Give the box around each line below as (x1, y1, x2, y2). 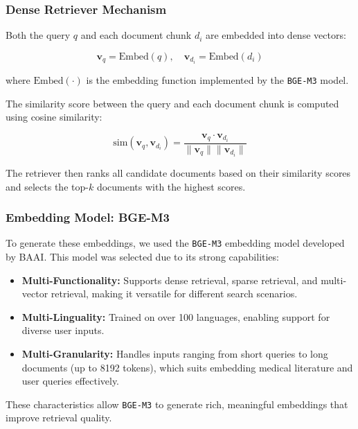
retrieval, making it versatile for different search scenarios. (51, 286, 298, 301)
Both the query (6, 28, 71, 42)
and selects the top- (6, 179, 89, 193)
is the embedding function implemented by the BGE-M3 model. (86, 72, 349, 87)
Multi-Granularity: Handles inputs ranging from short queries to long (21, 347, 328, 360)
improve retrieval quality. (6, 410, 112, 425)
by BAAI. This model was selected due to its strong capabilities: (6, 249, 279, 264)
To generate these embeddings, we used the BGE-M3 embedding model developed (6, 236, 345, 250)
